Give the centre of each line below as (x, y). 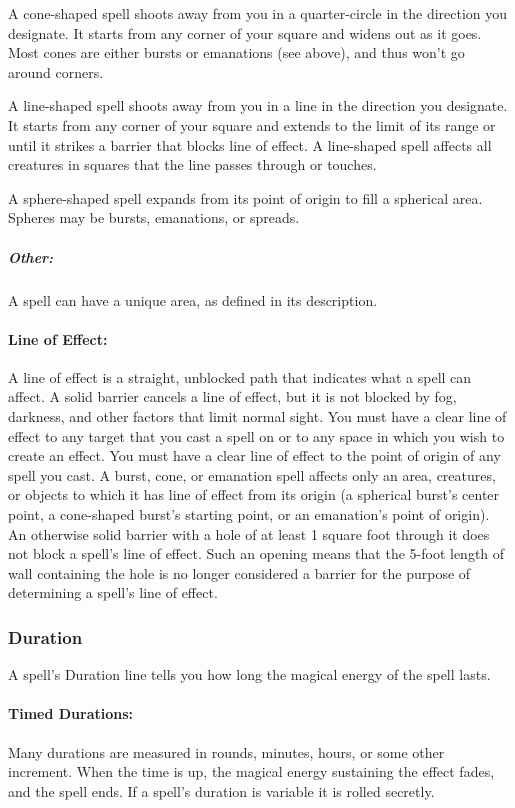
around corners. (56, 71)
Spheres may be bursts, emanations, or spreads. (154, 217)
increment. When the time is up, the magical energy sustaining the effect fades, (251, 771)
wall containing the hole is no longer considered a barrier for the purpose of (239, 572)
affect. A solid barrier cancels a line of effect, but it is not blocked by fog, (232, 396)
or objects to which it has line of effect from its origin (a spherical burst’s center (254, 494)
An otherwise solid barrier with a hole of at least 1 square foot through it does (249, 533)
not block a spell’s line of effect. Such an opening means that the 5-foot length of (256, 553)
